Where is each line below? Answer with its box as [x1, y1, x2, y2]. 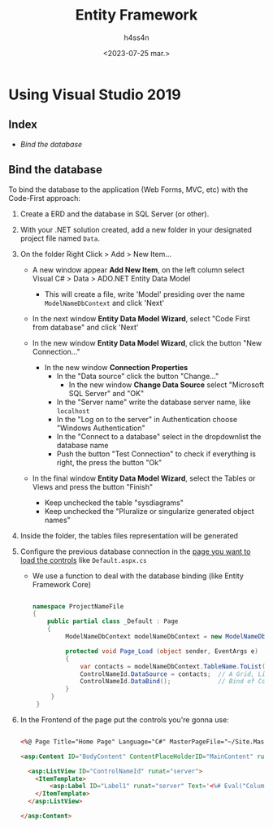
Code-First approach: [8, 193, 81, 203]
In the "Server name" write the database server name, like [56, 397, 251, 407]
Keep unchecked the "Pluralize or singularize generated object [44, 506, 254, 516]
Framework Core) [32, 579, 92, 589]
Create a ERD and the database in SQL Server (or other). [19, 209, 210, 219]
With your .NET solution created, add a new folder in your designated [19, 224, 252, 234]
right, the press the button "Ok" [56, 457, 162, 467]
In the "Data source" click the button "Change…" [56, 371, 219, 381]
